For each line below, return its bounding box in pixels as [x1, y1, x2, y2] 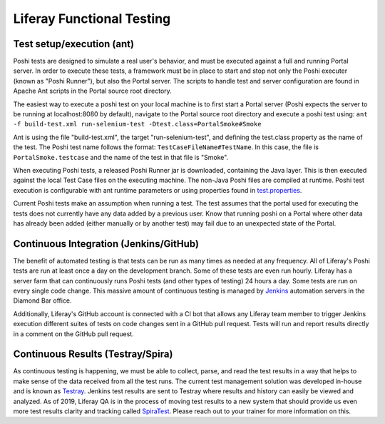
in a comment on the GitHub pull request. [13, 329, 135, 338]
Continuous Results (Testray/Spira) [13, 348, 173, 360]
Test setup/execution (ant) [13, 38, 135, 50]
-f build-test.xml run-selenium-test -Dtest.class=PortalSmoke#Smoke [13, 120, 262, 128]
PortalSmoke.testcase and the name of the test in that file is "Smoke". [13, 153, 229, 161]
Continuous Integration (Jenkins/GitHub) [13, 238, 200, 250]
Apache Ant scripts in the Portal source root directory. [13, 86, 173, 96]
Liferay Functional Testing [13, 11, 171, 26]
